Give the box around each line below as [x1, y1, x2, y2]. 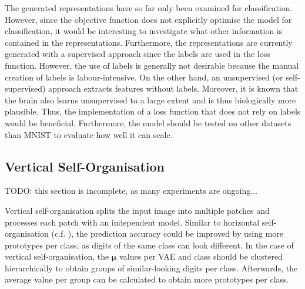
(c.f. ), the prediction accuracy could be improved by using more [51, 227, 284, 240]
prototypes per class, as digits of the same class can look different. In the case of [5, 238, 294, 251]
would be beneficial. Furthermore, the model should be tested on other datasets [5, 116, 291, 129]
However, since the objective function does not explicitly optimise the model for [5, 13, 292, 25]
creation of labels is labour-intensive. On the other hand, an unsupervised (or [5, 70, 283, 83]
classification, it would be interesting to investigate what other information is [5, 25, 283, 37]
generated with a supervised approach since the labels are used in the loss [5, 48, 270, 60]
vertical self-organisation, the [5, 250, 109, 263]
